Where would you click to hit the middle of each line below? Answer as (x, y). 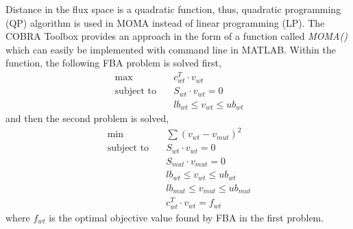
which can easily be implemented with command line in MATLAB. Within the (171, 49)
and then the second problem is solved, (87, 118)
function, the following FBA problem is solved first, (113, 63)
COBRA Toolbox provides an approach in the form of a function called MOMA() (176, 36)
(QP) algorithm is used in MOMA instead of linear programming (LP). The (165, 22)
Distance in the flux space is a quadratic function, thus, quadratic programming (173, 9)
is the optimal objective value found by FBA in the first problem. (186, 217)
